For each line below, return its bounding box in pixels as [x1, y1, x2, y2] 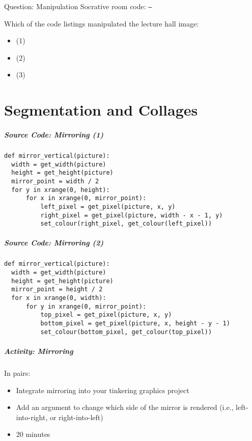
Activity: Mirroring [4, 345, 73, 356]
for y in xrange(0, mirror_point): [25, 302, 147, 310]
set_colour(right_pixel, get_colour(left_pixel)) [40, 220, 212, 228]
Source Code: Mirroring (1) [4, 129, 104, 140]
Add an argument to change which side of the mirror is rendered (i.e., [16, 402, 234, 412]
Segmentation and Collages [4, 99, 198, 120]
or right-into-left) [49, 411, 103, 422]
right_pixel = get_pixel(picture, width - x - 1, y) [40, 211, 223, 219]
